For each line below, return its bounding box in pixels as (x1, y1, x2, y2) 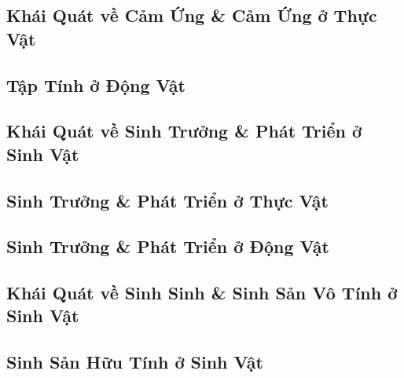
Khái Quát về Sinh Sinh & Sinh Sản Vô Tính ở (6, 281, 398, 305)
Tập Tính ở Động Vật (6, 72, 185, 97)
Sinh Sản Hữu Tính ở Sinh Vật (6, 350, 263, 374)
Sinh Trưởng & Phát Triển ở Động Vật (6, 234, 329, 259)
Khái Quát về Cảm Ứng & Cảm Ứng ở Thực (6, 3, 377, 28)
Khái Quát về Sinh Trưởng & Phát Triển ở (6, 119, 362, 143)
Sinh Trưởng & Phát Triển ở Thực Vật (6, 188, 329, 212)
